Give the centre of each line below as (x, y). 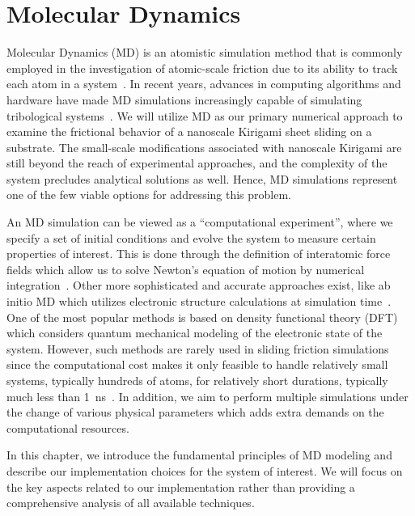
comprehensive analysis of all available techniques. (131, 503)
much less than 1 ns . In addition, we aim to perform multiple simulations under (207, 396)
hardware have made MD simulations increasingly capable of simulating (184, 99)
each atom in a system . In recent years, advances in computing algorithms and (204, 84)
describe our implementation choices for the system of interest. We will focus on (205, 470)
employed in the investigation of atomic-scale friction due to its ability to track (202, 68)
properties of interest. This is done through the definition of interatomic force (199, 254)
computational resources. (68, 427)
